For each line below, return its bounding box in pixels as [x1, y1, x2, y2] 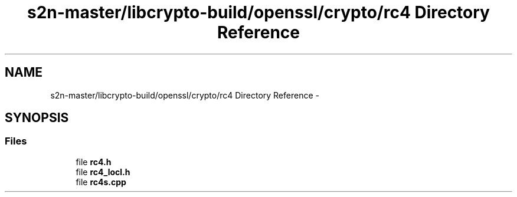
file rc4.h [76, 156, 112, 167]
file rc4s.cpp [76, 176, 126, 187]
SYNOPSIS [5, 110, 69, 126]
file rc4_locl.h [76, 166, 130, 177]
